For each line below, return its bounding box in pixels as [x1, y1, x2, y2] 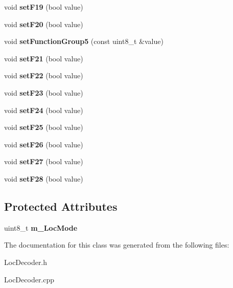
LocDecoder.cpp [4, 274, 55, 284]
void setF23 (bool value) [4, 87, 83, 98]
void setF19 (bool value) [4, 2, 83, 12]
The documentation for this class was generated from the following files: [4, 239, 229, 250]
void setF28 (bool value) [4, 173, 83, 184]
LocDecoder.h [4, 256, 48, 267]
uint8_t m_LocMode [4, 222, 78, 233]
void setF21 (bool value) [4, 53, 83, 63]
